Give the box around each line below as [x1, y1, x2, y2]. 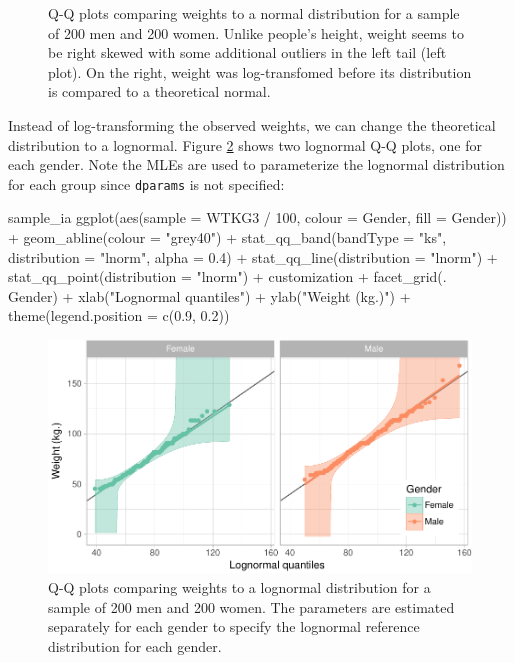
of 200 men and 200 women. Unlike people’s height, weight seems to [48, 22, 464, 43]
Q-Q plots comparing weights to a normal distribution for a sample [48, 3, 460, 23]
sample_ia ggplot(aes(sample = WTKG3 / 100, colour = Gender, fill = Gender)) [8, 207, 507, 228]
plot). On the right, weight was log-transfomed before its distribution [48, 61, 472, 82]
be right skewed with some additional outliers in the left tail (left [48, 42, 447, 63]
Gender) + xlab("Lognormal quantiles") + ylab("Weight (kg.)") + [8, 285, 411, 306]
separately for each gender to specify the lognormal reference [48, 616, 420, 637]
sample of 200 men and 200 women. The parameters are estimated [48, 596, 455, 617]
